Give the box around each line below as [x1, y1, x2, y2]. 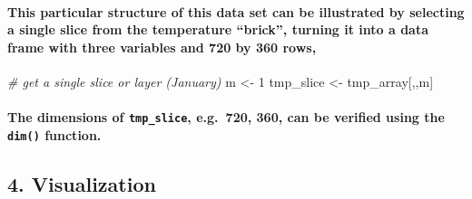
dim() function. [7, 125, 102, 144]
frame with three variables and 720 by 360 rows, [7, 37, 317, 56]
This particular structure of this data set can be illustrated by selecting [7, 2, 465, 21]
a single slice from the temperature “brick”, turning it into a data [7, 20, 429, 39]
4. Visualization [7, 169, 156, 197]
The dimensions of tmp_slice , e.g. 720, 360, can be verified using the [7, 108, 445, 127]
